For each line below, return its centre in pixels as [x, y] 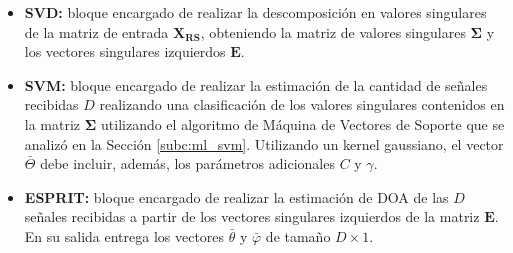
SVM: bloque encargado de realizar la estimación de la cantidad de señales [256, 84]
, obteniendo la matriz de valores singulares [333, 31]
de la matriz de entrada [96, 31]
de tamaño [298, 235]
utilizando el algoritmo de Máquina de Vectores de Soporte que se [303, 123]
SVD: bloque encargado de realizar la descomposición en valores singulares [255, 12]
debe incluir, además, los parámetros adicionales [187, 163]
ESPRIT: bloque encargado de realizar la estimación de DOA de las [236, 196]
